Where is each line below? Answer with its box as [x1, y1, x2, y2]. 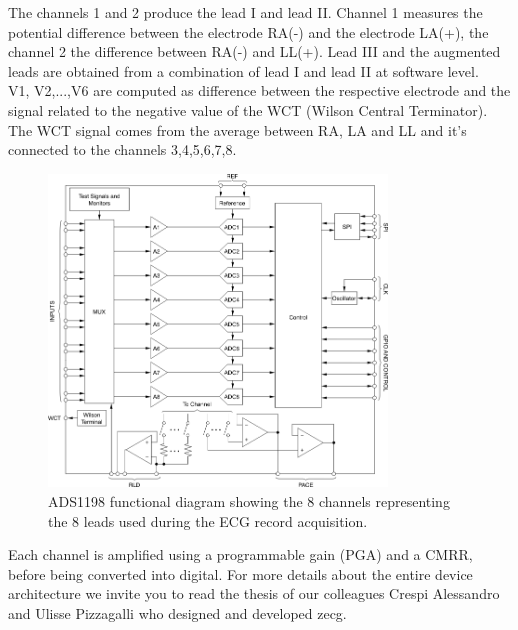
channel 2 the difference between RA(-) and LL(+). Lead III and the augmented [8, 41, 501, 62]
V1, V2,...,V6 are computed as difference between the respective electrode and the [8, 80, 511, 101]
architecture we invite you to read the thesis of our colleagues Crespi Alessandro [8, 583, 500, 604]
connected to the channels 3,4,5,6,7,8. [8, 139, 237, 160]
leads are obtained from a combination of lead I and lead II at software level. [8, 60, 479, 81]
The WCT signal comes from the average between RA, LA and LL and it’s [8, 119, 467, 140]
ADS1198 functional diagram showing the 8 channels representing [48, 490, 450, 511]
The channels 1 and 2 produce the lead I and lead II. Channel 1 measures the [8, 2, 483, 22]
